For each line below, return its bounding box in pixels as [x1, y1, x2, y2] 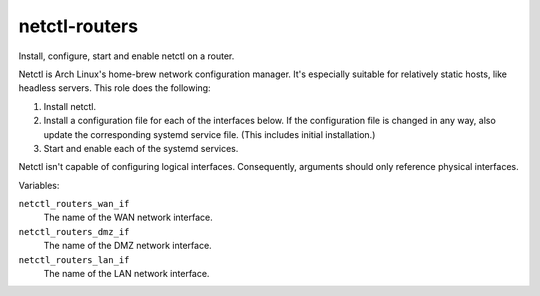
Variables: [18, 179, 60, 191]
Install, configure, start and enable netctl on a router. [18, 50, 235, 62]
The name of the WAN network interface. [43, 211, 214, 224]
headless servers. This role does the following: [18, 82, 211, 94]
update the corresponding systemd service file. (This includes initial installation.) [43, 128, 376, 140]
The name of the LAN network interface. [43, 268, 210, 280]
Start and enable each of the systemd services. [43, 142, 239, 154]
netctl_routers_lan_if [18, 254, 130, 265]
